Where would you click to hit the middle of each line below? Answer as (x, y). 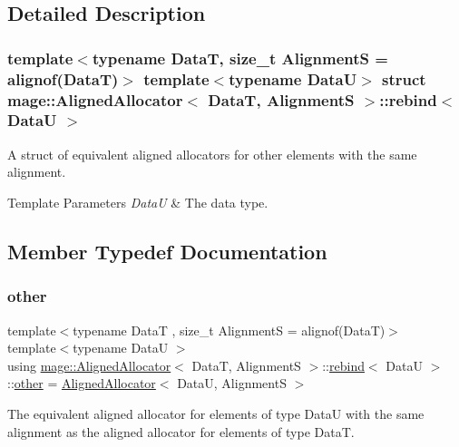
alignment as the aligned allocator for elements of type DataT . (181, 431)
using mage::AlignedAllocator (89, 365)
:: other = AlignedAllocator (82, 383)
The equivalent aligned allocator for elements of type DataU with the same (216, 413)
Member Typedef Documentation (167, 251)
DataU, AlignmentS (232, 383)
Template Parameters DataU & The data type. (138, 202)
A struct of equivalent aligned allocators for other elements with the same (212, 154)
